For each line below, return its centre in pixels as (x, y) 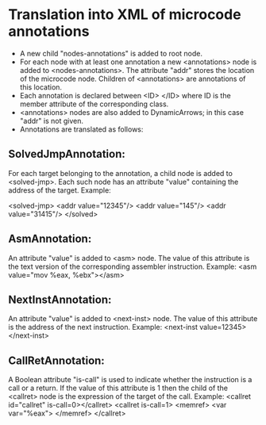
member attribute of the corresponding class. (94, 104)
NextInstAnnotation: (60, 299)
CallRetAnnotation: (56, 360)
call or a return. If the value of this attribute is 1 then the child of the (118, 388)
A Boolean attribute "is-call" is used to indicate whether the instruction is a (130, 380)
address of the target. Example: (60, 190)
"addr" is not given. (51, 121)
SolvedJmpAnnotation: (67, 154)
